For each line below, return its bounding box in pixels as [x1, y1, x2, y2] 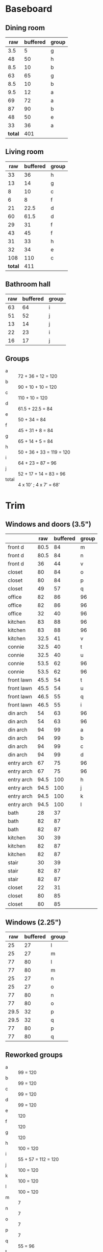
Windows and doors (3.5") [5, 520, 92, 529]
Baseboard [5, 3, 53, 15]
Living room [5, 148, 44, 156]
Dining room [5, 23, 45, 32]
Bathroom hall [5, 280, 51, 289]
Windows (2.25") [5, 918, 61, 927]
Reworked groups [5, 1050, 63, 1059]
